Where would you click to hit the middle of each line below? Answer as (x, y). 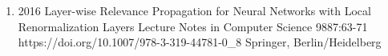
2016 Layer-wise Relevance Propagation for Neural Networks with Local (194, 10)
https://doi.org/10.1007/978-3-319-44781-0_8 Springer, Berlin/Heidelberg (200, 42)
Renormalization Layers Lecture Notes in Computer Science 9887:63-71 (193, 26)
